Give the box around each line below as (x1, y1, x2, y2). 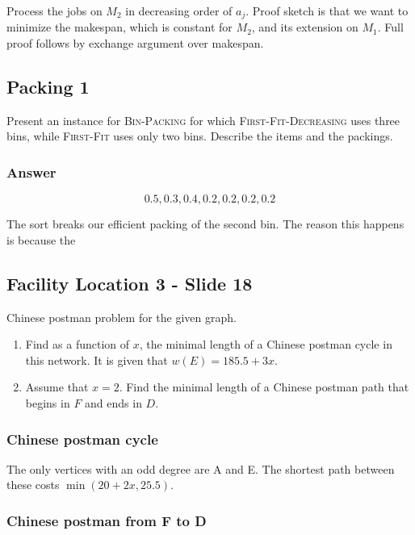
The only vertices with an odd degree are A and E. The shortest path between (6, 460, 395, 477)
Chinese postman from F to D (6, 510, 207, 530)
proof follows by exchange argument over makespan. (6, 35, 264, 52)
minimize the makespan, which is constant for (6, 19, 233, 36)
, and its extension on (251, 19, 358, 36)
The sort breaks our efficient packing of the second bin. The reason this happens (6, 215, 405, 232)
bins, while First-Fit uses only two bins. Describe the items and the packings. (6, 127, 393, 144)
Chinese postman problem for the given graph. (6, 308, 237, 325)
